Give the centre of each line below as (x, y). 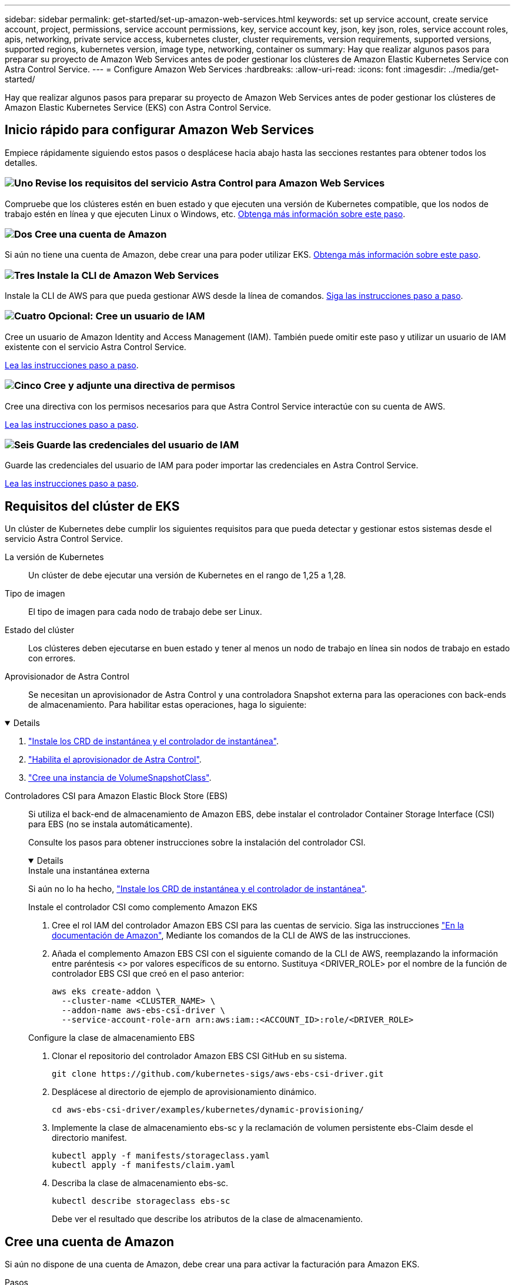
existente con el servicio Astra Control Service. (96, 347)
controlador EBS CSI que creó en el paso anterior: (148, 974)
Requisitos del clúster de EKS (92, 506)
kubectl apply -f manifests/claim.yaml (143, 1165)
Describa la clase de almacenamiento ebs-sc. (140, 1183)
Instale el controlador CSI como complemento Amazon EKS (143, 907)
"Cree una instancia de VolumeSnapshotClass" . (120, 778)
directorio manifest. (89, 1138)
